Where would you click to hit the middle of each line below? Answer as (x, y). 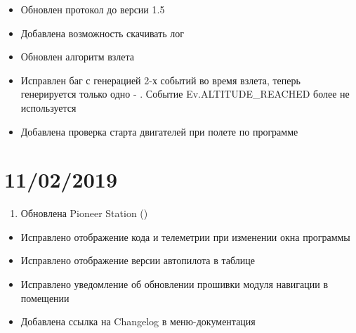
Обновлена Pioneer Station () (84, 213)
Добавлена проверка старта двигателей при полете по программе (159, 131)
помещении (45, 298)
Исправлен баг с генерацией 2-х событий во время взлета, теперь (160, 80)
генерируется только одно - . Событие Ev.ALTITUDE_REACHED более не (185, 94)
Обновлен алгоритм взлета (77, 57)
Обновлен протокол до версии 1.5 (93, 9)
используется (48, 107)
